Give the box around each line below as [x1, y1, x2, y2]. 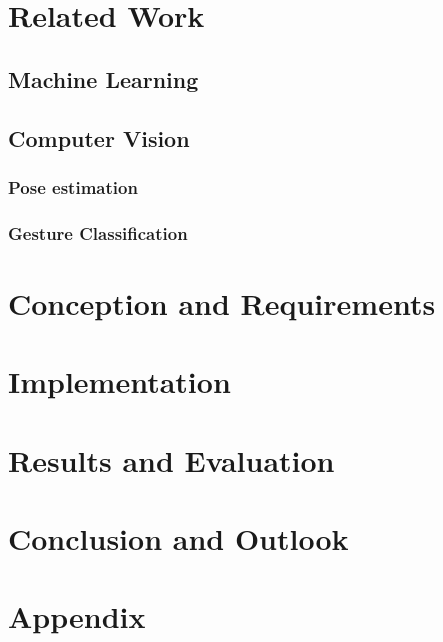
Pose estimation [8, 174, 138, 199]
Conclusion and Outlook [8, 517, 349, 558]
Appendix [8, 596, 146, 637]
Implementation [8, 361, 231, 402]
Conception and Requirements [8, 282, 436, 323]
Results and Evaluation [8, 439, 335, 480]
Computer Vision [8, 122, 190, 153]
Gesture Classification [8, 220, 188, 245]
